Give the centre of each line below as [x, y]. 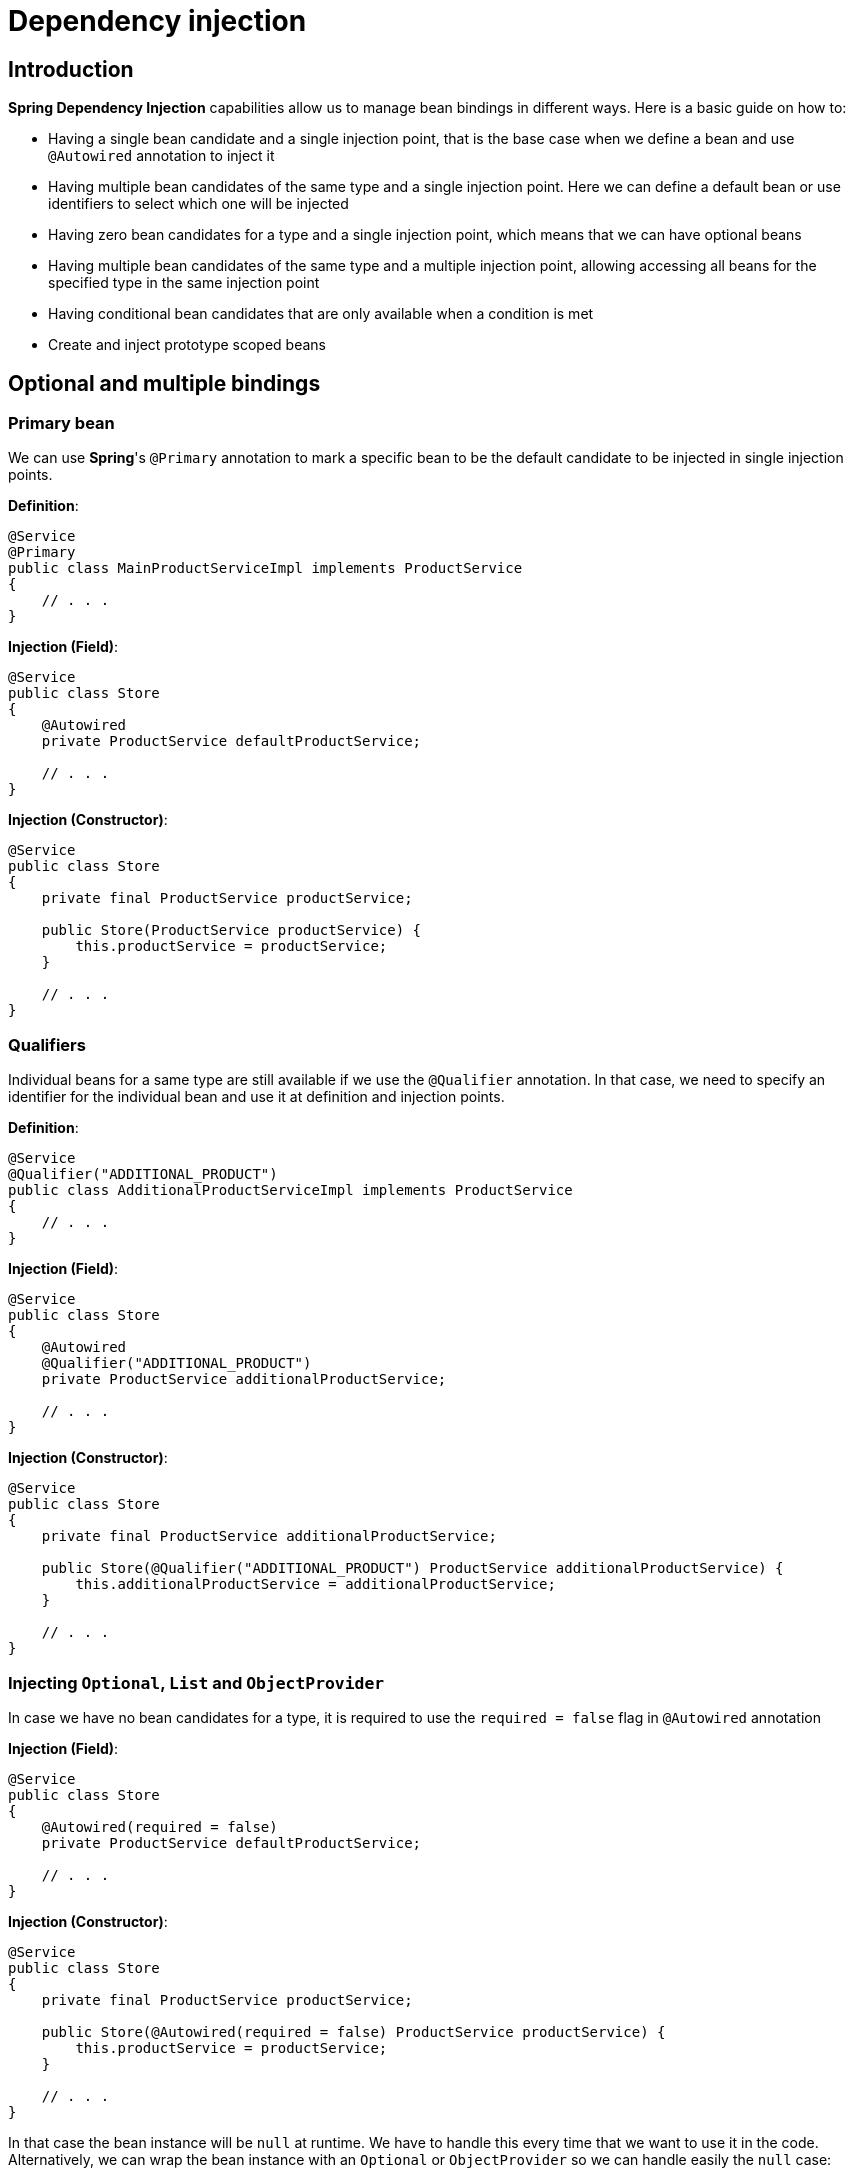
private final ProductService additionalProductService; [269, 1536]
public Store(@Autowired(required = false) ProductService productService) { [353, 2031]
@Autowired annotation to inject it [161, 156]
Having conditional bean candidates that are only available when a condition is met [321, 314]
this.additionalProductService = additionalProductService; [315, 1584]
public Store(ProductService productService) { [231, 930]
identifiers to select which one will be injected [198, 204]
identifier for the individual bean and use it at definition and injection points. [256, 1097]
